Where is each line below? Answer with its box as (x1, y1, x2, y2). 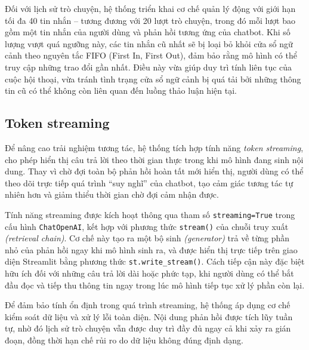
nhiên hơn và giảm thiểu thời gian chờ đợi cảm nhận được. (5, 188, 219, 201)
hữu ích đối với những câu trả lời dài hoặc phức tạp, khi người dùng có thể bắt (5, 267, 294, 280)
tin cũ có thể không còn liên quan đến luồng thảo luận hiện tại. (5, 84, 237, 97)
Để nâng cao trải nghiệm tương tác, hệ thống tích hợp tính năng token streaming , (5, 141, 304, 153)
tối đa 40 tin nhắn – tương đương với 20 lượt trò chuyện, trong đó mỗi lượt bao (5, 14, 296, 26)
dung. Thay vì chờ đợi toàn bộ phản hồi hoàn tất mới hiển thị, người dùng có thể (5, 165, 304, 177)
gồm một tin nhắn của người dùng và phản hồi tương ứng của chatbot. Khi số (5, 26, 291, 38)
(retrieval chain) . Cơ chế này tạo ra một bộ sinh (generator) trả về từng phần (5, 232, 290, 244)
